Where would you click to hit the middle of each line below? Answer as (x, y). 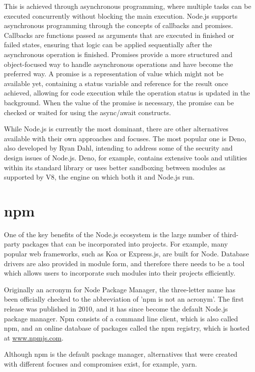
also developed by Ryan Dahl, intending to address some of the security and (118, 148)
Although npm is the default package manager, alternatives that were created (121, 354)
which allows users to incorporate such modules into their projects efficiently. (120, 273)
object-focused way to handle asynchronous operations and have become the (119, 64)
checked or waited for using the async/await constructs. (87, 112)
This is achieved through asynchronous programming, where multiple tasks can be (128, 6)
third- (230, 234)
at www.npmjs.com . (34, 337)
